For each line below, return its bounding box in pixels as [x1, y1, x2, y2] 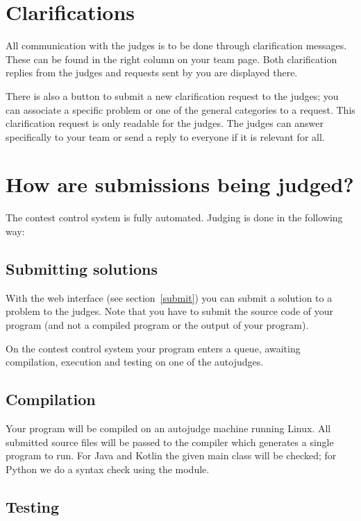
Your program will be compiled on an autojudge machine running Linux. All [6, 420, 331, 435]
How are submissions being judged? [6, 170, 354, 198]
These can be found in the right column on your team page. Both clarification [6, 51, 337, 66]
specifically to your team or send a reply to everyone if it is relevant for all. [6, 129, 325, 144]
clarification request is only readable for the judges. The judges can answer [6, 116, 324, 130]
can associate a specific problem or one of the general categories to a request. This [6, 102, 355, 117]
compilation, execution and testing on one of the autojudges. [6, 355, 264, 369]
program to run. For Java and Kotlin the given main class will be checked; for [6, 448, 337, 463]
